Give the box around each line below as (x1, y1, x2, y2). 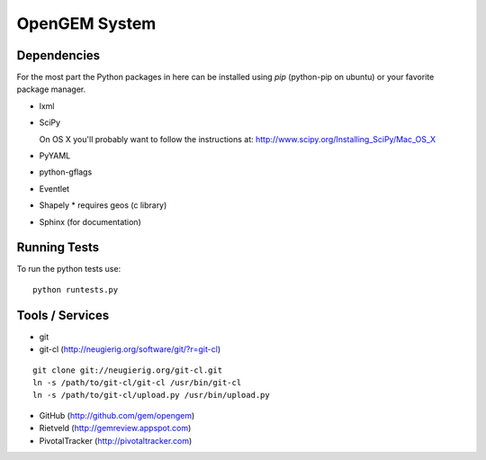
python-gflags (39, 167, 93, 177)
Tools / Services (16, 307, 110, 323)
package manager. (16, 84, 86, 95)
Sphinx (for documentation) (39, 216, 141, 227)
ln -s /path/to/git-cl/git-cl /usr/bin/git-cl (32, 377, 242, 387)
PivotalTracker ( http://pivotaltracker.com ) (39, 435, 193, 446)
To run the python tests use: (16, 264, 121, 275)
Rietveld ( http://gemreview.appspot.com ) (39, 423, 192, 434)
